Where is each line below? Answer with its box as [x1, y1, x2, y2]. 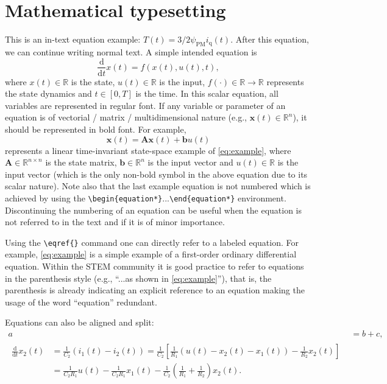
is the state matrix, [45, 156, 117, 169]
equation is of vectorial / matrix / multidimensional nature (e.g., [5, 111, 247, 124]
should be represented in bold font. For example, [5, 122, 186, 135]
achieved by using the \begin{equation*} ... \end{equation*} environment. [5, 191, 286, 204]
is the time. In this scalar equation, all [135, 87, 279, 100]
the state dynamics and [5, 87, 92, 100]
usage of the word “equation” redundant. [5, 295, 157, 308]
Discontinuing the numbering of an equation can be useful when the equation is [5, 203, 302, 216]
